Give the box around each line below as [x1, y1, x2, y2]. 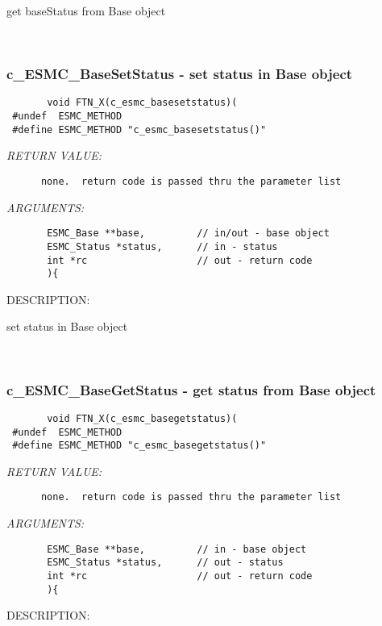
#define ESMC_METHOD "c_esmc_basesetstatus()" [12, 123, 267, 136]
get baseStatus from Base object [6, 2, 166, 19]
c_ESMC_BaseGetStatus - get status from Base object [6, 379, 376, 399]
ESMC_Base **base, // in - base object [47, 543, 307, 555]
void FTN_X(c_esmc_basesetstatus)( [47, 97, 238, 109]
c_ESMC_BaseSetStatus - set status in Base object [6, 64, 353, 84]
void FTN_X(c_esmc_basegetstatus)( [47, 412, 238, 424]
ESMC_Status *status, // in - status [47, 240, 278, 252]
